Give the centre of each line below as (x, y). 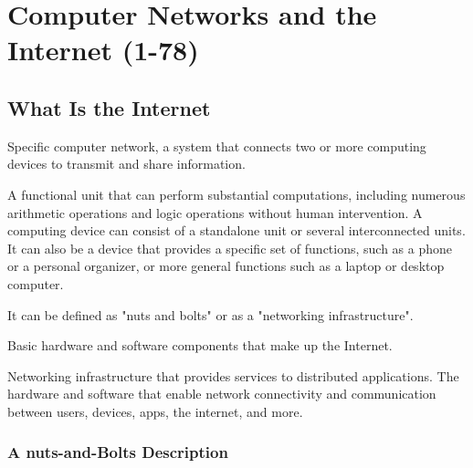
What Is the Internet (109, 107)
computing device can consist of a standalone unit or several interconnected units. (236, 230)
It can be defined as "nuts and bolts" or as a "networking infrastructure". (210, 314)
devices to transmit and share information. (126, 164)
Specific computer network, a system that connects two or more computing (217, 146)
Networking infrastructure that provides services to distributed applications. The (233, 375)
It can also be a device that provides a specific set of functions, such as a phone (230, 248)
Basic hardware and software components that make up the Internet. (200, 345)
